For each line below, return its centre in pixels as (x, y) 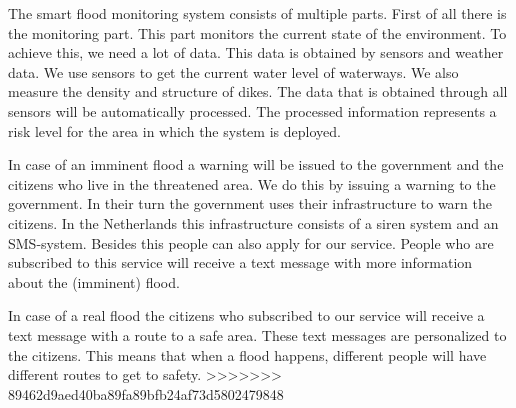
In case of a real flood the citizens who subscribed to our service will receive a (246, 315)
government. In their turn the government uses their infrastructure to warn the (250, 203)
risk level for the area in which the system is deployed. (174, 130)
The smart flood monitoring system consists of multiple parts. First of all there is (257, 13)
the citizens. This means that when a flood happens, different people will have (247, 354)
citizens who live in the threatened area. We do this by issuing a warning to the (252, 183)
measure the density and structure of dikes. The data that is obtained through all (258, 91)
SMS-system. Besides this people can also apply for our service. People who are (251, 242)
